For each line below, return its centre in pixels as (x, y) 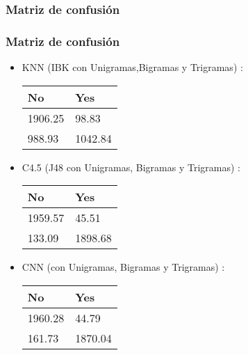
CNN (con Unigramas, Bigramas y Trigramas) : (123, 267)
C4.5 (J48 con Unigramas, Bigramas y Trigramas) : (131, 167)
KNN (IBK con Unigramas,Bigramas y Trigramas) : (132, 67)
